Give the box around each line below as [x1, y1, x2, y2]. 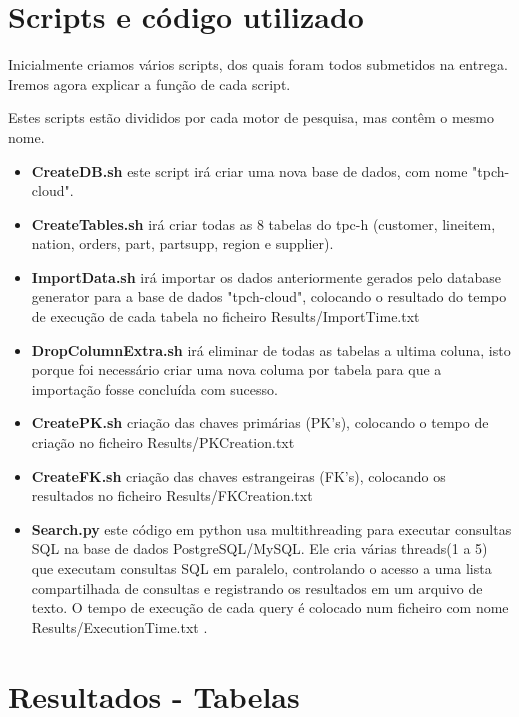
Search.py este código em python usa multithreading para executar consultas [31, 518, 512, 539]
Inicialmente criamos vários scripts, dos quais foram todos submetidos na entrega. [8, 54, 508, 75]
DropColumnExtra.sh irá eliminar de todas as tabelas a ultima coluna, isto [31, 339, 511, 360]
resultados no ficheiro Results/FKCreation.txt [31, 485, 313, 506]
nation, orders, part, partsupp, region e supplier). [31, 233, 334, 254]
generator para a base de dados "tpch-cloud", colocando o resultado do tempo [31, 286, 507, 307]
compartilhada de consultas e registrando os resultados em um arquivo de [31, 577, 483, 598]
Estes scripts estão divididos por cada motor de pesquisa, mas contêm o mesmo [8, 107, 494, 128]
